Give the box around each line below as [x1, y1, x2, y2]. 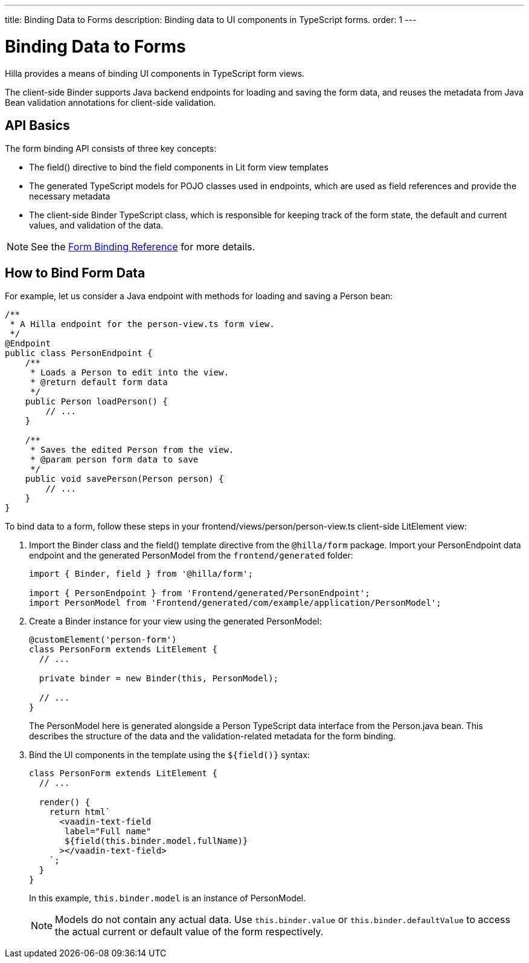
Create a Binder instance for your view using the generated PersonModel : [29, 616, 322, 627]
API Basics [5, 117, 70, 133]
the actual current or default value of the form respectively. [55, 926, 324, 938]
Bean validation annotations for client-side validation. [5, 97, 216, 108]
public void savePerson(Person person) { [25, 474, 224, 484]
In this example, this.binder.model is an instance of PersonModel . [29, 893, 306, 904]
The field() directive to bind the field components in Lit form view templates [29, 162, 329, 173]
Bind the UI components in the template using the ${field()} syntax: [29, 750, 310, 760]
